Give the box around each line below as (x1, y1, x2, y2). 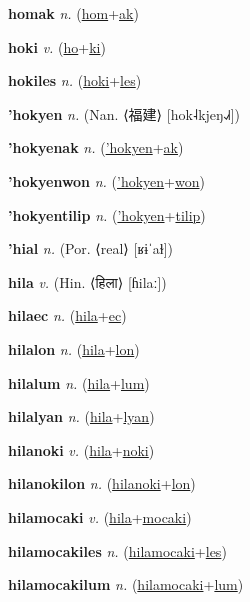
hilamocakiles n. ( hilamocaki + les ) (8, 540, 227, 561)
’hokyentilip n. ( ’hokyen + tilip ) (8, 204, 206, 225)
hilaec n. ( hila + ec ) (8, 305, 127, 326)
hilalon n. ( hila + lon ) (8, 338, 140, 359)
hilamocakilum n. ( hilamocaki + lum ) (8, 574, 244, 595)
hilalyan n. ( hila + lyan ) (8, 406, 155, 427)
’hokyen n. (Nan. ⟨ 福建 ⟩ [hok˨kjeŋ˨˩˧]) (8, 103, 241, 124)
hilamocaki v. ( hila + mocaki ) (8, 506, 192, 527)
